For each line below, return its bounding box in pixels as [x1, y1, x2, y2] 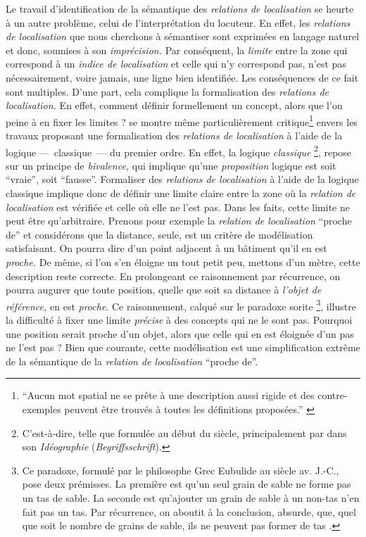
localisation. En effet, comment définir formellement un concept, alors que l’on [6, 98, 343, 113]
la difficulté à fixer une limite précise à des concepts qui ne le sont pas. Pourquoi [6, 312, 353, 327]
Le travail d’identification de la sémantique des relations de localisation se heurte [6, 1, 354, 15]
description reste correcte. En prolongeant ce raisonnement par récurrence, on [6, 268, 341, 283]
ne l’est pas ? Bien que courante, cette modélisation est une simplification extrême [6, 340, 360, 355]
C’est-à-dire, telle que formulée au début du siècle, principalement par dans [22, 425, 347, 440]
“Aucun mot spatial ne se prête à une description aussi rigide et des [22, 388, 315, 403]
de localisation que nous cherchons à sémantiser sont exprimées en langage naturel [6, 29, 360, 44]
